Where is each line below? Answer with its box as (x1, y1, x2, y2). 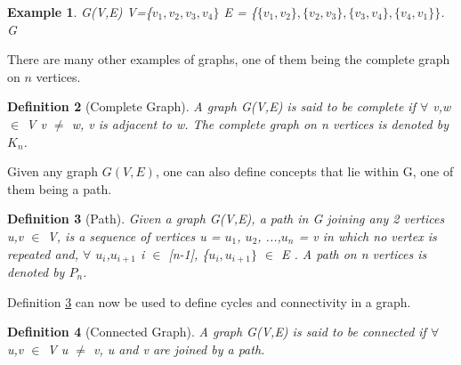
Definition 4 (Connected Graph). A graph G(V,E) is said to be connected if (7, 322, 426, 341)
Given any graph (7, 162, 99, 181)
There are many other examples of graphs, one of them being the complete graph (7, 50, 450, 69)
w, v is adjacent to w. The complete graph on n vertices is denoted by (71, 114, 449, 133)
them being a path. (7, 179, 112, 198)
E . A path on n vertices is (281, 244, 427, 263)
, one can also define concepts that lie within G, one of (155, 162, 454, 181)
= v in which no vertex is (298, 226, 437, 245)
